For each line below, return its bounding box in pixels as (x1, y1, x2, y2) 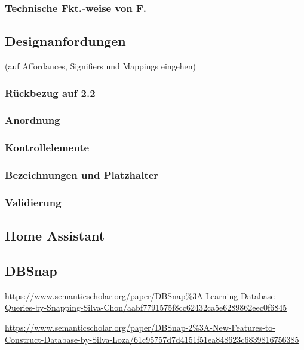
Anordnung (5, 112, 60, 127)
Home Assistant (5, 226, 105, 245)
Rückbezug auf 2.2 (5, 85, 96, 100)
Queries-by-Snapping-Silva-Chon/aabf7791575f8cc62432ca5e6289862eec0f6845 (5, 301, 287, 314)
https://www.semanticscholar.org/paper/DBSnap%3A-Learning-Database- (5, 289, 278, 302)
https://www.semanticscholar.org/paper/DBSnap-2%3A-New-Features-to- (5, 321, 275, 334)
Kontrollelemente (5, 140, 90, 155)
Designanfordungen (5, 32, 126, 50)
